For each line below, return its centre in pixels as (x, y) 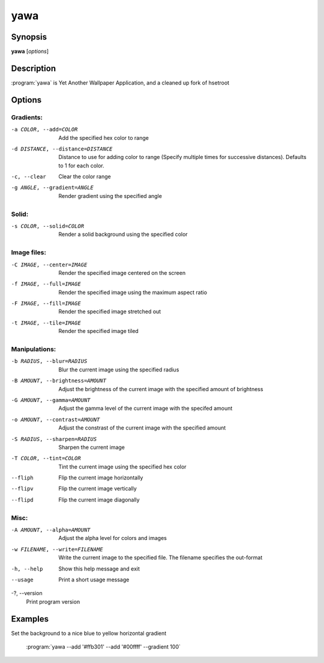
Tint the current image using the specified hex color (122, 466)
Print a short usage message (94, 580)
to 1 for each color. (81, 166)
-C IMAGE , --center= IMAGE (49, 265)
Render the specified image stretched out (110, 311)
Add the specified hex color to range (104, 137)
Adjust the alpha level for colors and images (113, 538)
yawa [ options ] (30, 52)
